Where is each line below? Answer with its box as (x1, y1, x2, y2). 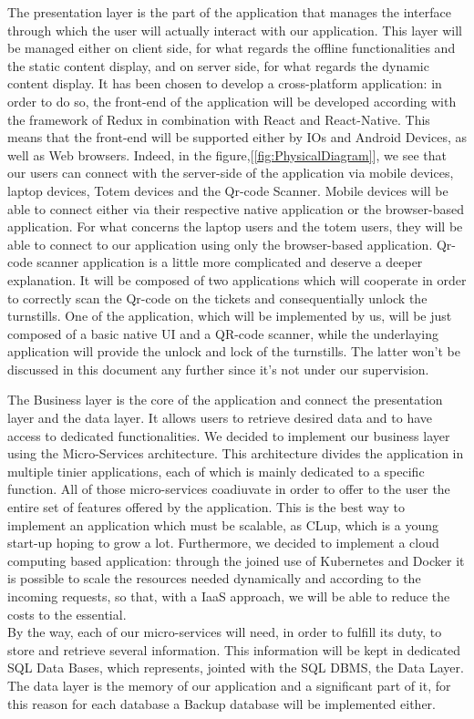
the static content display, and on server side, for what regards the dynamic (7, 56, 429, 75)
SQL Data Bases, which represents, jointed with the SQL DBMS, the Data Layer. (7, 658, 464, 677)
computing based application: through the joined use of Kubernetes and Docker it (7, 550, 465, 570)
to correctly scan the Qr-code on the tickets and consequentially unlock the (7, 288, 428, 307)
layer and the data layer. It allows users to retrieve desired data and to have (7, 408, 433, 427)
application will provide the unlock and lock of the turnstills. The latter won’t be (7, 342, 460, 361)
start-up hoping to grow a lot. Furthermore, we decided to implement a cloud (7, 533, 439, 552)
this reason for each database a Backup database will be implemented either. (7, 693, 436, 713)
